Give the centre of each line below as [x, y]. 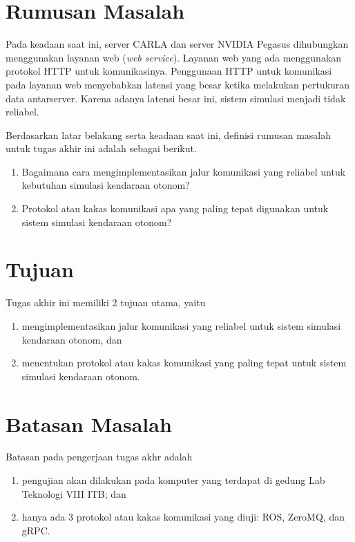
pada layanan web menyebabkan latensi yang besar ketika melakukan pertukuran [178, 84]
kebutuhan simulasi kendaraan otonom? [106, 185]
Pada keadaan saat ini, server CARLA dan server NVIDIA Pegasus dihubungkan [177, 44]
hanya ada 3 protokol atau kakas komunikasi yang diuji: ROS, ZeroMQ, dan [183, 517]
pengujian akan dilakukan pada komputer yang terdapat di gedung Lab [173, 480]
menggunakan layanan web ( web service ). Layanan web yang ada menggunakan [174, 57]
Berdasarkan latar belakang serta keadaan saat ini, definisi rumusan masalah [169, 134]
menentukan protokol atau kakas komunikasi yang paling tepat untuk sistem [184, 363]
